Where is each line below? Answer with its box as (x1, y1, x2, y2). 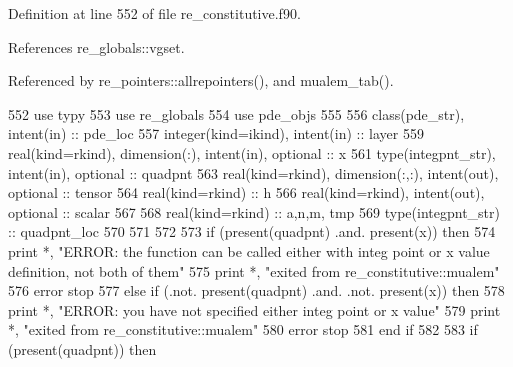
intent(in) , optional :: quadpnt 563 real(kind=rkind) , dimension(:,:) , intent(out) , (8, 162, 499, 183)
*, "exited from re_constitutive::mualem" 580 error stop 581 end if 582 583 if (8, 319, 478, 340)
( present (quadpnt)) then (8, 338, 157, 359)
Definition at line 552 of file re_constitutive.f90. (8, 3, 301, 23)
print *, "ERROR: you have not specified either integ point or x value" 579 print (8, 299, 501, 320)
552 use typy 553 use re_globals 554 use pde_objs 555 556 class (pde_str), (8, 103, 465, 124)
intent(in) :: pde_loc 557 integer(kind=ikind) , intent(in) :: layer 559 (8, 123, 424, 144)
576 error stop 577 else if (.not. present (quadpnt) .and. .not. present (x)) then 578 (8, 280, 505, 301)
